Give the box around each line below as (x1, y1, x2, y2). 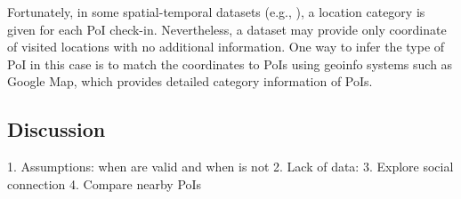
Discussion (7, 115, 106, 143)
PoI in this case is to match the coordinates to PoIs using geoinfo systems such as (7, 54, 453, 73)
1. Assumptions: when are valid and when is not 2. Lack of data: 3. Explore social (7, 157, 454, 176)
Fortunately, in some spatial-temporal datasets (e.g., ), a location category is (7, 3, 425, 20)
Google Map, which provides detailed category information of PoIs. (7, 72, 373, 91)
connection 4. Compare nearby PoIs (7, 174, 202, 193)
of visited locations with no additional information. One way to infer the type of (7, 37, 445, 56)
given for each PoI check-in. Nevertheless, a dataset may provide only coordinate (7, 20, 447, 38)
